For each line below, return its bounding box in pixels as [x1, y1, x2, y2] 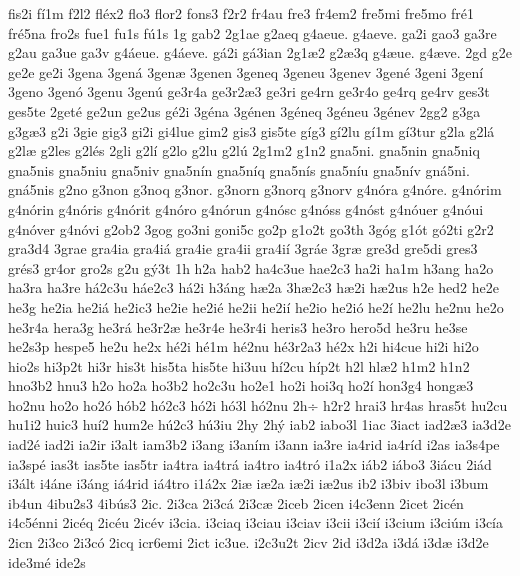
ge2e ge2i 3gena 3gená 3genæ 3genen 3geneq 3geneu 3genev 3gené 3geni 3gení [8, 61, 484, 82]
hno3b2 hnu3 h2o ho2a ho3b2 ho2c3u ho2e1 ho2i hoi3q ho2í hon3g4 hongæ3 [8, 375, 474, 396]
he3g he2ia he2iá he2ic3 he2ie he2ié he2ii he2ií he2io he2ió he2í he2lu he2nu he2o [8, 296, 504, 317]
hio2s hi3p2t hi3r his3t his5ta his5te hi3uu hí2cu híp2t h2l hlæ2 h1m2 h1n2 [8, 355, 470, 376]
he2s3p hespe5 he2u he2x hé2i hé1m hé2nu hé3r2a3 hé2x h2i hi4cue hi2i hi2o [8, 336, 479, 357]
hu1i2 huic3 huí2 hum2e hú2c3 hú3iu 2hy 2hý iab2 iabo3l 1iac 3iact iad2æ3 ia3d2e [8, 414, 511, 435]
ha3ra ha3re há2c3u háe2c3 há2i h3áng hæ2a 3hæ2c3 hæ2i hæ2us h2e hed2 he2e [8, 277, 499, 298]
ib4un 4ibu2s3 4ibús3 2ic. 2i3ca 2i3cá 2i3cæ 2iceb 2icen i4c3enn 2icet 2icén [8, 492, 464, 513]
